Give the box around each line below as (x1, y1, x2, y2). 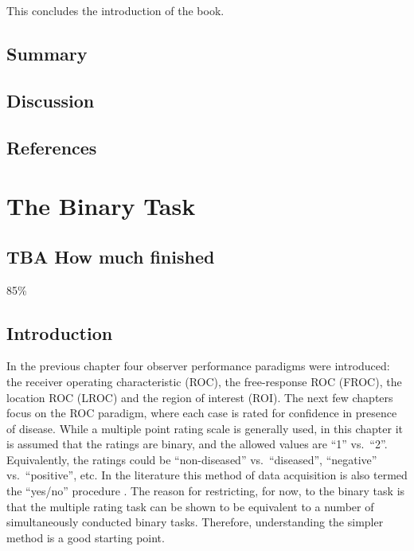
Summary (6, 41, 88, 65)
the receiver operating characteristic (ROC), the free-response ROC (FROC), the (6, 373, 402, 389)
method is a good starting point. (6, 529, 165, 545)
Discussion (6, 88, 95, 112)
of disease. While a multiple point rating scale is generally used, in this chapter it (6, 420, 403, 436)
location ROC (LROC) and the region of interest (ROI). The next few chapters (6, 389, 393, 405)
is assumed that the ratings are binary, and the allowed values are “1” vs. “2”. (6, 436, 388, 452)
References (6, 135, 97, 159)
